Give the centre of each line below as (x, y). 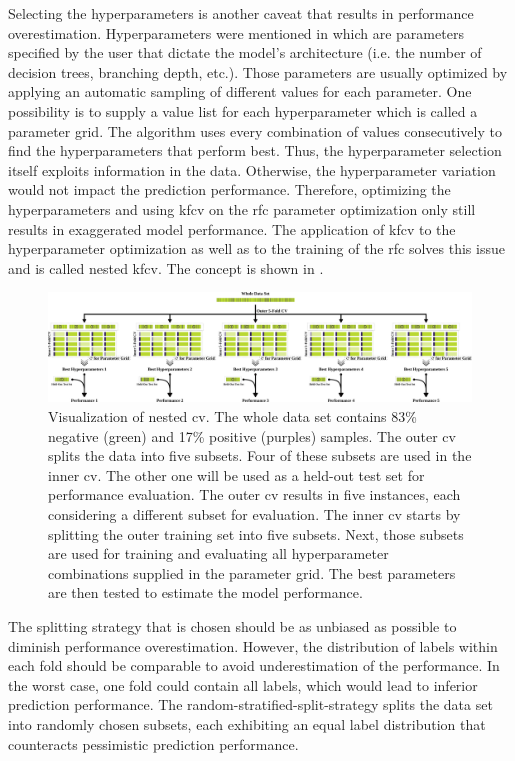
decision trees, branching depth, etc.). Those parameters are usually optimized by (258, 71)
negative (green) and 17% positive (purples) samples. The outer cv (252, 435)
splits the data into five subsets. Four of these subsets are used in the (260, 455)
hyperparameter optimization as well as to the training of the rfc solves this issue (256, 248)
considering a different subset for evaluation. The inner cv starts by (254, 514)
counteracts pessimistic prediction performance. (153, 743)
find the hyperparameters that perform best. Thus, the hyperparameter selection (255, 150)
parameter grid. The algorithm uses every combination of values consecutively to (255, 130)
